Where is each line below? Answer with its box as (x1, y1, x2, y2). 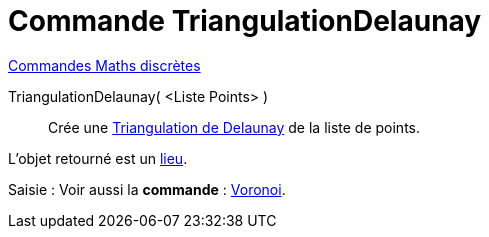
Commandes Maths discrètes (8, 56, 201, 74)
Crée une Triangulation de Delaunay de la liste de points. (48, 118, 421, 136)
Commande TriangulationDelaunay (8, 4, 482, 38)
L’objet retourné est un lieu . (8, 149, 188, 167)
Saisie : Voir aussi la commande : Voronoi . (8, 180, 286, 198)
